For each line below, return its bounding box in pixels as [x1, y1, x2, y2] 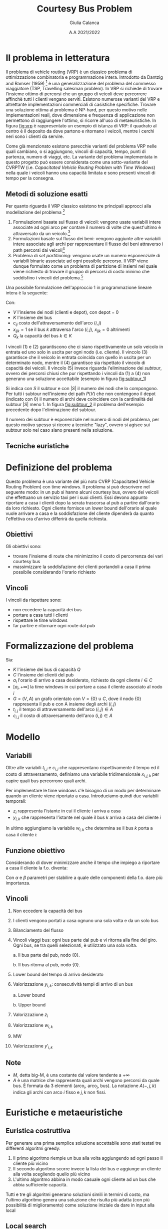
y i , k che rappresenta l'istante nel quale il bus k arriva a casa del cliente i [12, 814, 161, 821]
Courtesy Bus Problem [36, 3, 132, 15]
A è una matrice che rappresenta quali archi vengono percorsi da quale [12, 1077, 159, 1083]
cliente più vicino [12, 1160, 48, 1166]
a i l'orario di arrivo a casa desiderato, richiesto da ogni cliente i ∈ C [12, 677, 153, 684]
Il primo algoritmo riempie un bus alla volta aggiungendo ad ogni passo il [12, 1155, 163, 1161]
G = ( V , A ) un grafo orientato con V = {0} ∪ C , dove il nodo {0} [12, 695, 141, 701]
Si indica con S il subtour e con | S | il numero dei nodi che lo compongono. [5, 386, 158, 392]
